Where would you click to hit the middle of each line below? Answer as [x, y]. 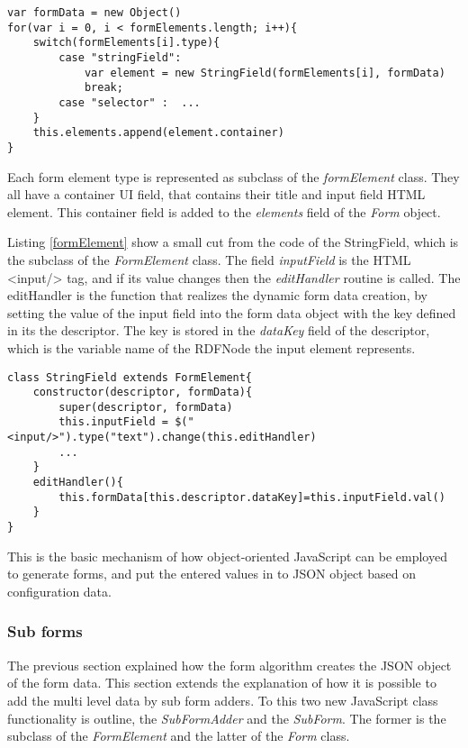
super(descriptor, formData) [146, 407]
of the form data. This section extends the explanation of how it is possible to [222, 683]
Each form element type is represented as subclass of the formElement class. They [234, 176]
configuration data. [59, 591]
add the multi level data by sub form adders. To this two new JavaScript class [223, 700]
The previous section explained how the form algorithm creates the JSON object [229, 665]
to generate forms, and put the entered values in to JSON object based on [211, 574]
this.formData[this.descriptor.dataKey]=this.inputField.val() [252, 497]
